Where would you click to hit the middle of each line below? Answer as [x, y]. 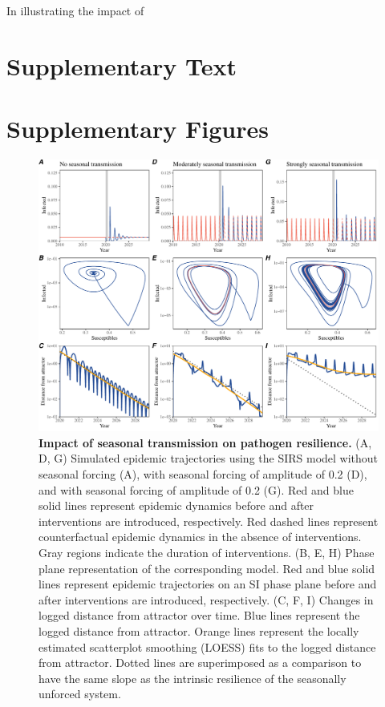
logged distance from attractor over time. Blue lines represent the [199, 615]
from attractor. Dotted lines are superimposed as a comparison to [200, 663]
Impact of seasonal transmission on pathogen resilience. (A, [205, 442]
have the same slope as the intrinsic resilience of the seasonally [192, 678]
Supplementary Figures [138, 129]
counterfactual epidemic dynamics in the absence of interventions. [200, 537]
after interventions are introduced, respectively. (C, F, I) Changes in [206, 599]
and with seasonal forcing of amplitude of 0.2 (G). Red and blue [196, 489]
